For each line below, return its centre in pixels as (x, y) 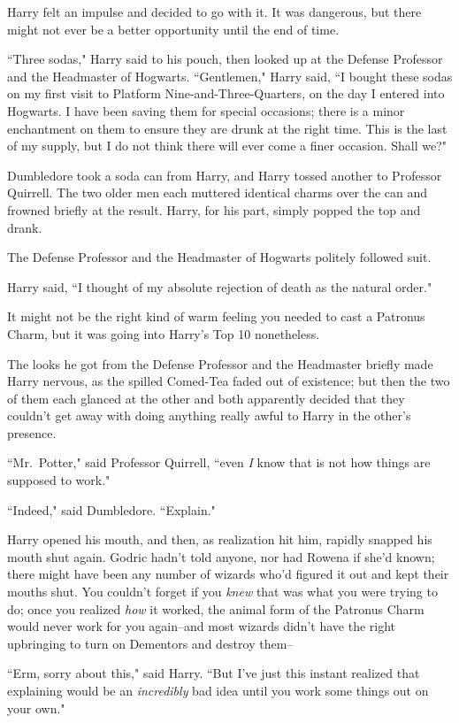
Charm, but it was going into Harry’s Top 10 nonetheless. (164, 333)
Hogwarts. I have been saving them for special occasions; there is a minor (206, 110)
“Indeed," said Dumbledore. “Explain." (111, 509)
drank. (25, 227)
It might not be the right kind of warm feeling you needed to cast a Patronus (216, 316)
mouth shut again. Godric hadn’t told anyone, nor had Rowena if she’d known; (221, 556)
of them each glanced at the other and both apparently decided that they (206, 398)
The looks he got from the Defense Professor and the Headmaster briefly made (220, 363)
